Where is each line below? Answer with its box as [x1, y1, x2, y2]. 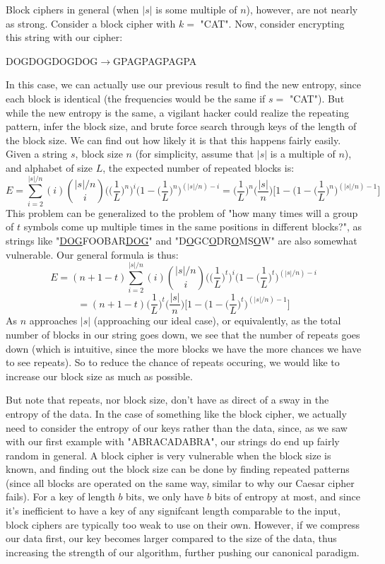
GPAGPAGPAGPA [113, 53, 197, 68]
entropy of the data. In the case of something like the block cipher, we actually [6, 406, 347, 421]
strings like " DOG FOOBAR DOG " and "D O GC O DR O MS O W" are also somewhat [6, 233, 357, 247]
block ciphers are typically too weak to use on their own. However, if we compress [6, 517, 360, 531]
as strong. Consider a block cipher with [6, 16, 176, 30]
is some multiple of [155, 2, 237, 16]
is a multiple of [270, 146, 336, 161]
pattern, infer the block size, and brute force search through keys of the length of [6, 119, 357, 134]
